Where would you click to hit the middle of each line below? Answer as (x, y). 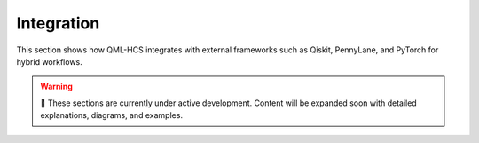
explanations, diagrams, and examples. (112, 115)
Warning (56, 87)
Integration (58, 23)
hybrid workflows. (50, 61)
